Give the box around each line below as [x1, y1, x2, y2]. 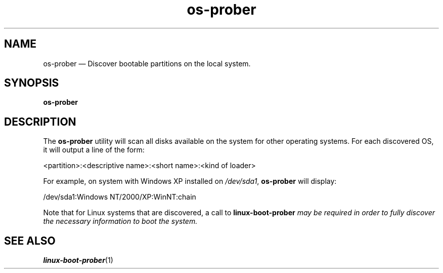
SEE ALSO [4, 234, 56, 247]
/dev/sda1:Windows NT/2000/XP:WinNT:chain [43, 192, 196, 202]
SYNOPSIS [4, 76, 59, 90]
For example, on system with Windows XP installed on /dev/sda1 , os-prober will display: [43, 177, 337, 186]
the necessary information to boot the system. [43, 217, 198, 226]
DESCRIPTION [4, 115, 76, 128]
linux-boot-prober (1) [43, 256, 113, 265]
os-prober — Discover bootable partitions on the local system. [43, 59, 251, 68]
